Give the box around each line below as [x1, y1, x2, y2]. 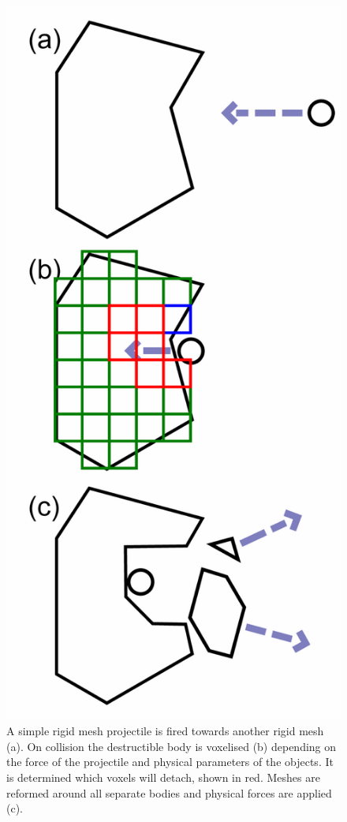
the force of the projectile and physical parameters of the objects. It [6, 753, 334, 770]
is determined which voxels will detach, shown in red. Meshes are [6, 768, 320, 785]
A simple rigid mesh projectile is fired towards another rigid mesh [6, 723, 324, 739]
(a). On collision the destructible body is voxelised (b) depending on [6, 738, 337, 754]
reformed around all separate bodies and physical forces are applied [6, 784, 332, 801]
